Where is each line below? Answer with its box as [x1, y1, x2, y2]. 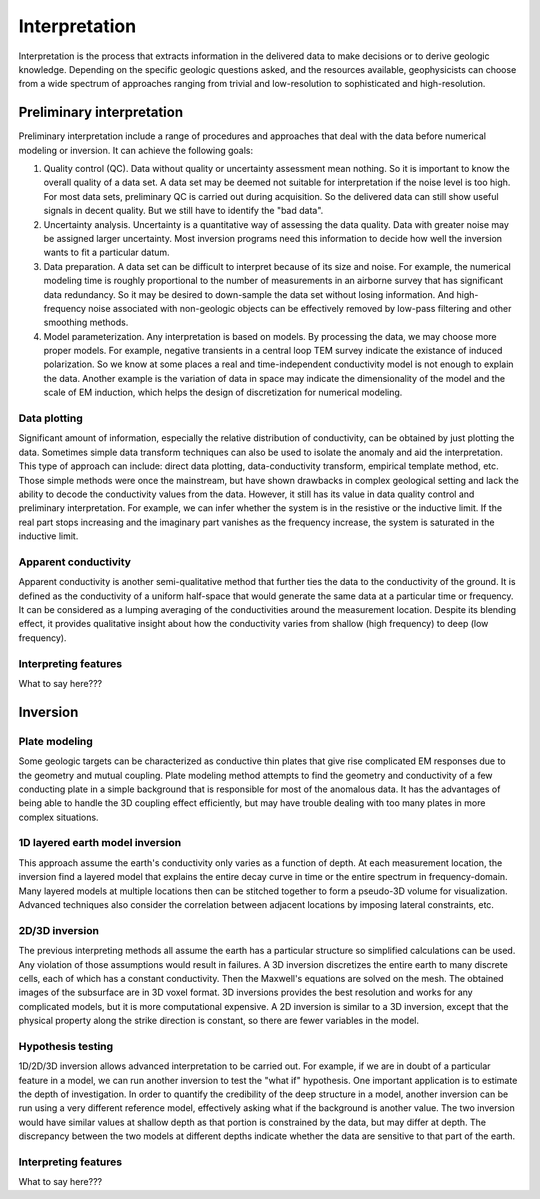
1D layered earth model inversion [18, 836, 182, 850]
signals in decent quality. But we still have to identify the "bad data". [43, 205, 324, 217]
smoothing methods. [43, 316, 129, 329]
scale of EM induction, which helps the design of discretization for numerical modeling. [43, 386, 403, 399]
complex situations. [18, 811, 99, 823]
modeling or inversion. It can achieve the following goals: [18, 144, 254, 156]
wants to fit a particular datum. [43, 246, 170, 259]
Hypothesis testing [18, 1039, 114, 1053]
